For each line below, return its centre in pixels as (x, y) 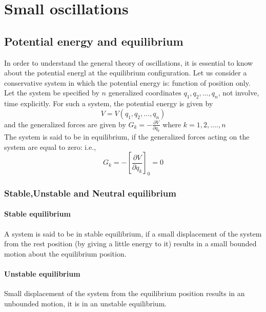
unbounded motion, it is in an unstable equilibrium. (86, 303)
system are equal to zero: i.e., (50, 147)
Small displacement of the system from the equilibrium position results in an (125, 293)
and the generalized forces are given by (65, 124)
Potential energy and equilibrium (94, 41)
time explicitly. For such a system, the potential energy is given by (109, 103)
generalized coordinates (145, 93)
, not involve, (239, 93)
